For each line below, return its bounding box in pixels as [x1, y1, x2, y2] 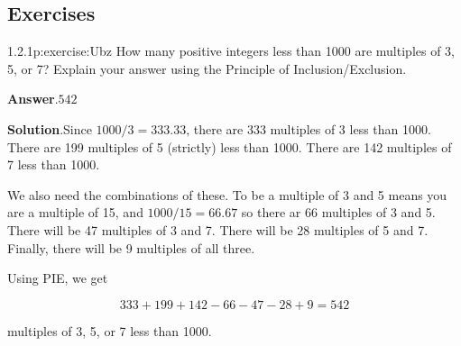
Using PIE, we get [7, 269, 108, 287]
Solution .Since [7, 119, 92, 138]
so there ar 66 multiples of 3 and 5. [241, 203, 436, 222]
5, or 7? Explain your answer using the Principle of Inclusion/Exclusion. [7, 59, 407, 77]
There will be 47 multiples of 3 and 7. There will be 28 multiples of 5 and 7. [7, 220, 429, 239]
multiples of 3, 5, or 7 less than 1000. [7, 321, 212, 340]
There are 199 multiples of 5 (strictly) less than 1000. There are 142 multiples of [7, 137, 452, 156]
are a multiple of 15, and [7, 203, 143, 222]
